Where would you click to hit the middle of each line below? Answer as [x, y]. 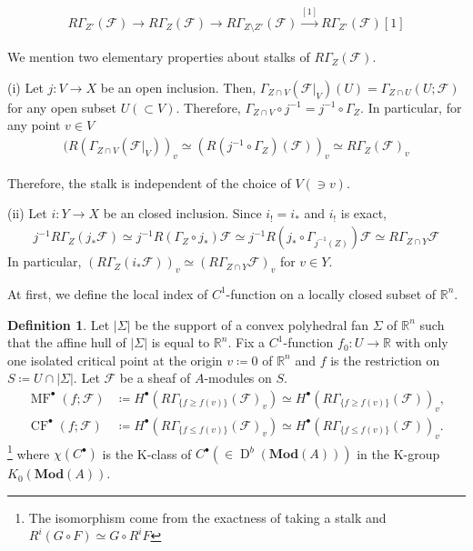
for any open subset [62, 107]
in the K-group [398, 453]
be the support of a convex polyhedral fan [252, 324]
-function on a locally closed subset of [331, 293]
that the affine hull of [67, 342]
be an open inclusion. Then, [178, 87]
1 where [29, 452]
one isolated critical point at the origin [115, 360]
